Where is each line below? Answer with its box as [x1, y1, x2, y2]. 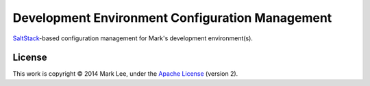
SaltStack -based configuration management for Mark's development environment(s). [12, 34, 254, 42]
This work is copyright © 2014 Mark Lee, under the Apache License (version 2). [12, 70, 238, 78]
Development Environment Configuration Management [12, 10, 332, 25]
